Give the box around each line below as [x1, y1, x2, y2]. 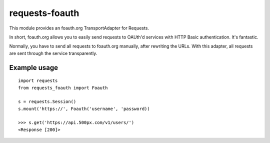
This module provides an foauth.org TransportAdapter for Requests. [9, 25, 149, 31]
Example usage [9, 63, 58, 72]
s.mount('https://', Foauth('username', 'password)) [18, 105, 150, 111]
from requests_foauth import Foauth [18, 85, 108, 90]
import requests [18, 78, 58, 83]
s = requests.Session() [18, 99, 76, 104]
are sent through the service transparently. [9, 50, 97, 56]
